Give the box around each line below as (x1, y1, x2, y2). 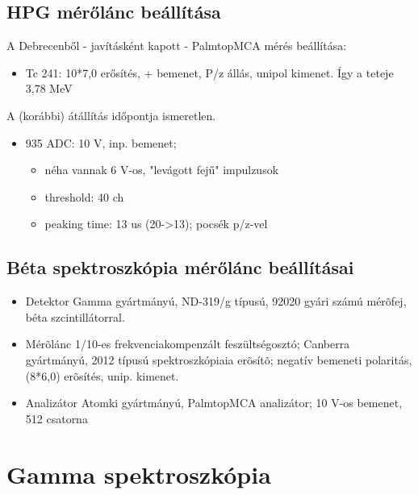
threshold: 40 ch (44, 188, 124, 205)
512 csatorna (25, 410, 88, 426)
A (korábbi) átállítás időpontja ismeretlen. (6, 106, 216, 123)
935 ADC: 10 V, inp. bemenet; (25, 134, 177, 151)
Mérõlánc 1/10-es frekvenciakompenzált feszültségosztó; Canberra (25, 335, 350, 352)
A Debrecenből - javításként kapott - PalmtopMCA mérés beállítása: (6, 37, 347, 54)
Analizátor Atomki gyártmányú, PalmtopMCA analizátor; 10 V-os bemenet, (25, 394, 403, 411)
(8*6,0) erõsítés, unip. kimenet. (25, 367, 179, 384)
